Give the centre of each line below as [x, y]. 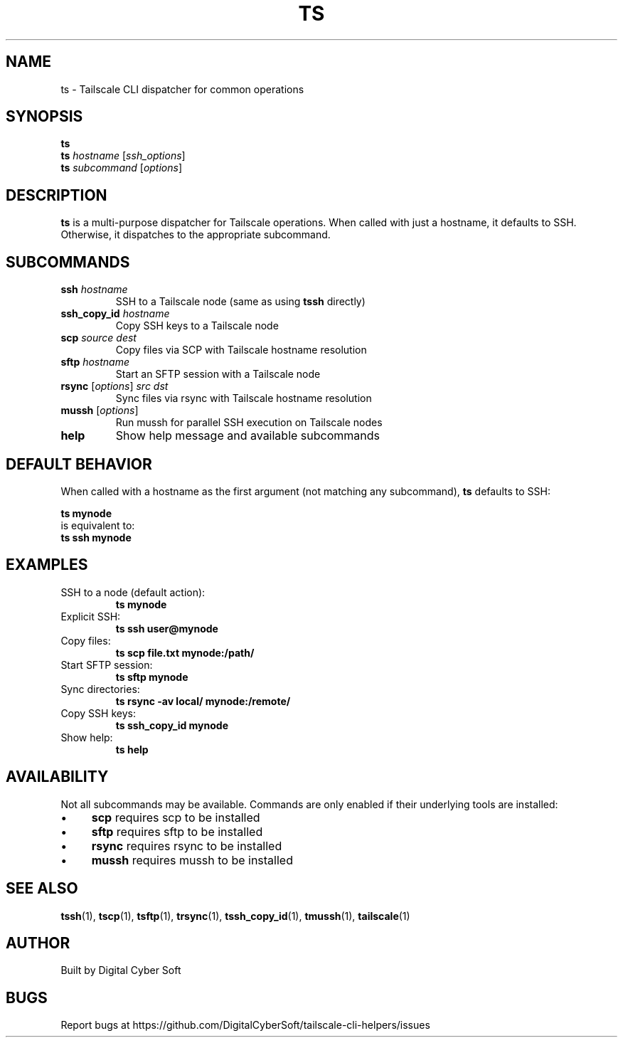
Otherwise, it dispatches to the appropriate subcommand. [196, 235]
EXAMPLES [47, 565]
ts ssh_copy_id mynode [172, 725]
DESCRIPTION [57, 195]
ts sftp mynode [152, 677]
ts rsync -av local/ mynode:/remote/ [203, 701]
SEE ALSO [42, 889]
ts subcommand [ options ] [122, 168]
